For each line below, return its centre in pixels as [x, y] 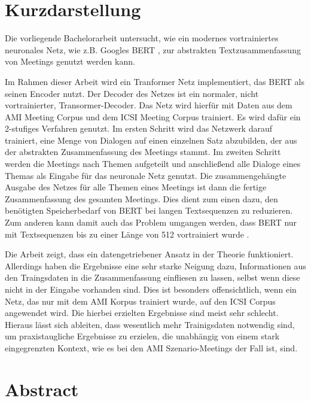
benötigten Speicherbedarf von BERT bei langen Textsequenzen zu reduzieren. [149, 210]
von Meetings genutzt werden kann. [70, 61]
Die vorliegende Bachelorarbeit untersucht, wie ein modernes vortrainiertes [142, 38]
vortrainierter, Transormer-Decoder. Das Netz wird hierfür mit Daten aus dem [149, 105]
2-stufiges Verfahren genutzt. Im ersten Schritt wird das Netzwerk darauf [139, 128]
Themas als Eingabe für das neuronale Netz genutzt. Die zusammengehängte [146, 175]
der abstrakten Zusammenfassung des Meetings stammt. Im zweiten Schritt [143, 152]
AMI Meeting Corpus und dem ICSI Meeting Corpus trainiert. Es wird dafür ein [153, 116]
